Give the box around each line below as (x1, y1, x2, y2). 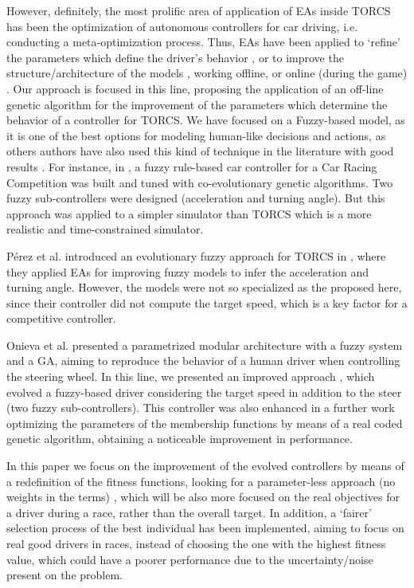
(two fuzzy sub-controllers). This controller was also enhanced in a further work (6, 399, 395, 416)
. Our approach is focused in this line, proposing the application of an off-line (6, 80, 384, 96)
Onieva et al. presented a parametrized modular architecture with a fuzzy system (6, 336, 403, 353)
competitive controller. (6, 310, 116, 327)
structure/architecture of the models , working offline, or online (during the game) (6, 65, 408, 81)
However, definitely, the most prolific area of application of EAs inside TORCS (6, 2, 391, 18)
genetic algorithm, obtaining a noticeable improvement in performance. (6, 430, 353, 447)
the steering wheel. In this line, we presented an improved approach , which (6, 368, 375, 385)
